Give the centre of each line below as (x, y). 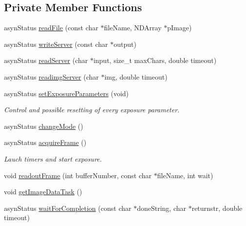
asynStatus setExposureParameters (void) (66, 93)
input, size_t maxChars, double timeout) (155, 60)
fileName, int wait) (185, 175)
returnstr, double (217, 208)
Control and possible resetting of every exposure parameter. (92, 110)
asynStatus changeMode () (44, 126)
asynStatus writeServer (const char (56, 44)
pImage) (180, 28)
